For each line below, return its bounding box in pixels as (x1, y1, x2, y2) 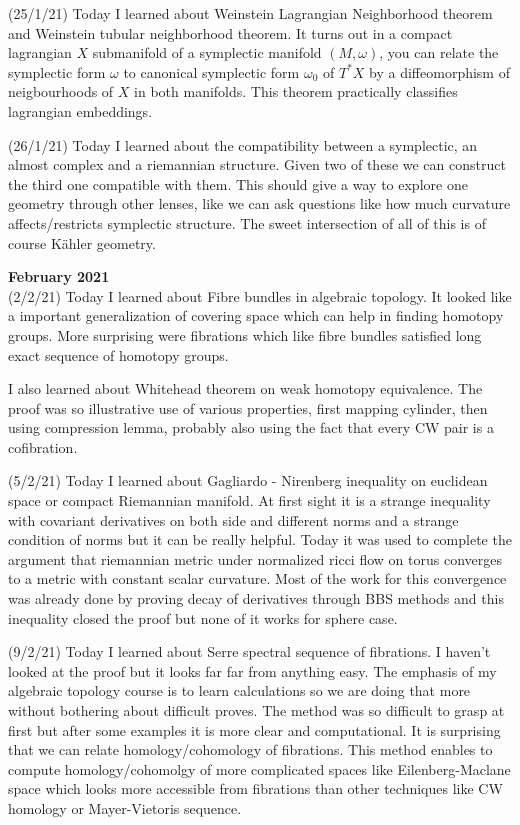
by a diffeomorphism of (369, 61, 510, 82)
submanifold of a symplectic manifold (92, 42, 322, 63)
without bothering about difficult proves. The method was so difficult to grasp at (8, 700, 505, 720)
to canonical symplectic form (123, 61, 300, 82)
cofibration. (8, 436, 78, 457)
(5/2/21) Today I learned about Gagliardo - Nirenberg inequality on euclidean (8, 470, 488, 491)
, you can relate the (379, 42, 499, 63)
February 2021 (8, 266, 110, 287)
